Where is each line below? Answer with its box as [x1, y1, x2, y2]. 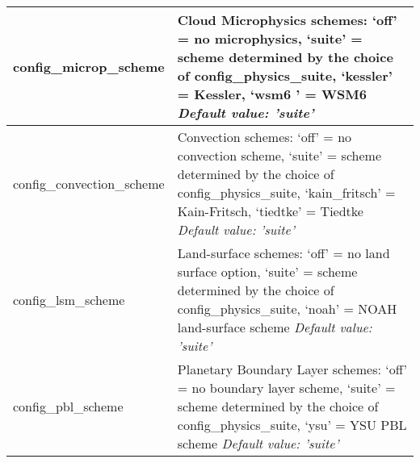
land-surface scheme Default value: [177, 318, 372, 336]
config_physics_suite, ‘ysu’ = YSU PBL [177, 415, 407, 434]
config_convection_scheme [13, 173, 165, 193]
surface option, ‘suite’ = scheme [177, 262, 358, 281]
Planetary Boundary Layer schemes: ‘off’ [177, 360, 407, 378]
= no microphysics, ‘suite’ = [177, 29, 363, 48]
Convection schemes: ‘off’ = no [177, 127, 352, 146]
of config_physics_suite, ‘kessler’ [177, 66, 393, 85]
